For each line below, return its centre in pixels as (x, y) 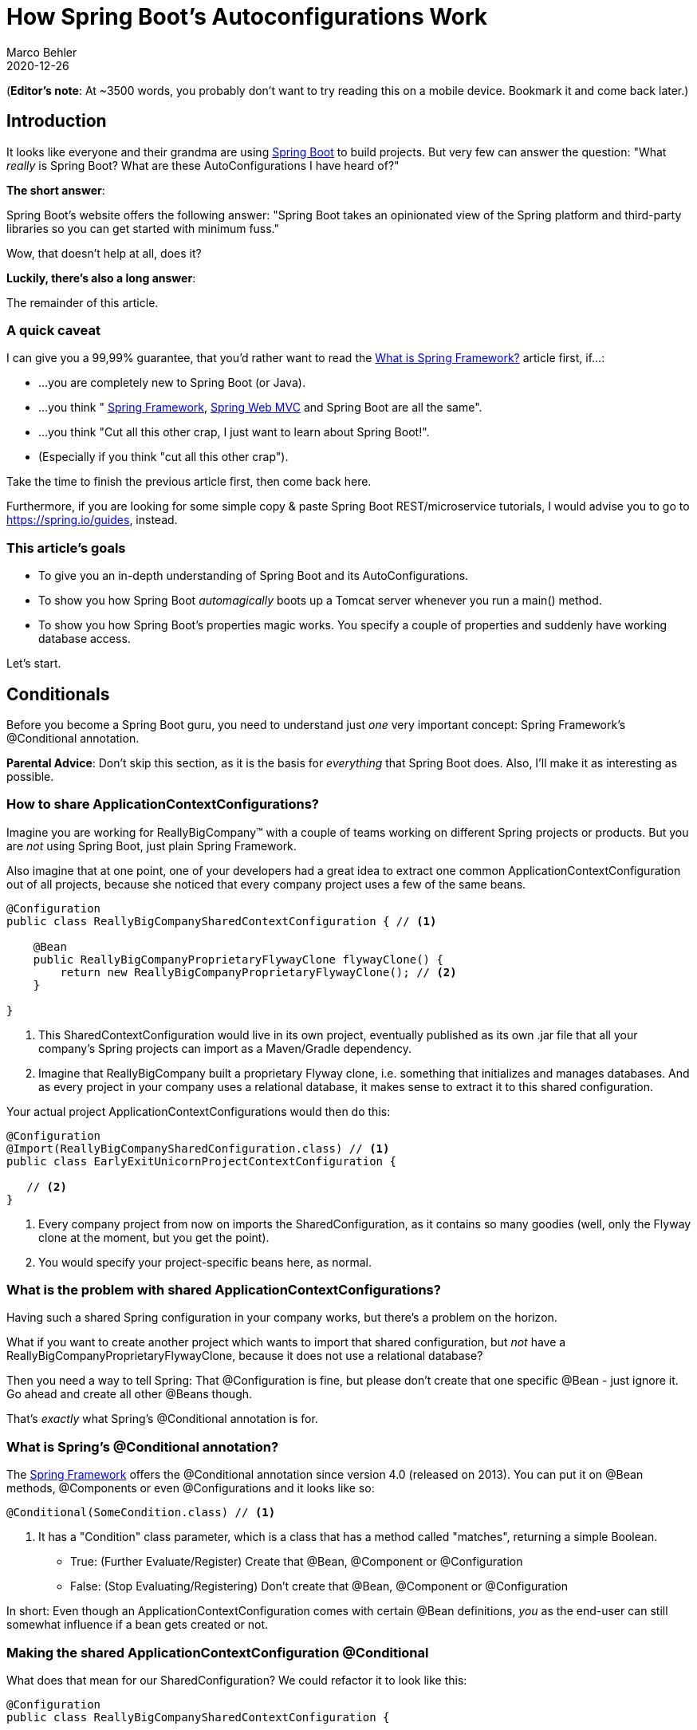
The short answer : (56, 190)
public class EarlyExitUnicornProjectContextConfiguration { (201, 1161)
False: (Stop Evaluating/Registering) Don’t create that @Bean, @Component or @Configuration (319, 1586)
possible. (30, 776)
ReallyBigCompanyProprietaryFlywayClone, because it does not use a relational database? (245, 1356)
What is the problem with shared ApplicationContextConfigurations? (224, 1290)
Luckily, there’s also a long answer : (101, 278)
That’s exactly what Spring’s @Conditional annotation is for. (162, 1419)
